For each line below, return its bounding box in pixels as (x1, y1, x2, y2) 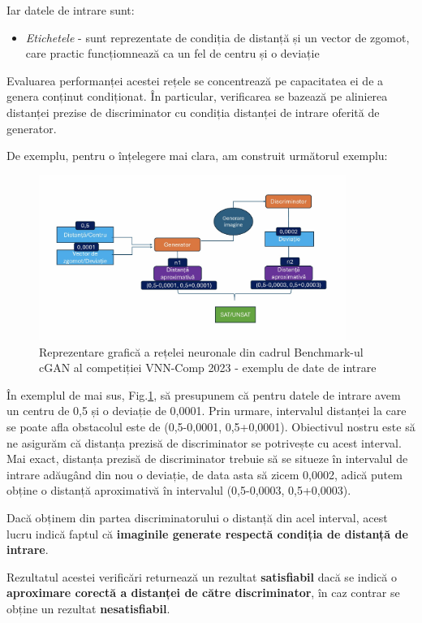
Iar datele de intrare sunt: (6, 2, 135, 18)
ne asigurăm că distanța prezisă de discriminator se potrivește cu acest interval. (6, 434, 402, 451)
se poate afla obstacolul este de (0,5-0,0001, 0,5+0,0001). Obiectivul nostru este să (6, 418, 416, 435)
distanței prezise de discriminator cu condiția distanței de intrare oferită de (6, 103, 380, 120)
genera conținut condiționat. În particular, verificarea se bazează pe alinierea (6, 88, 388, 105)
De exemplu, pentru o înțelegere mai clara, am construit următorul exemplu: (6, 147, 388, 164)
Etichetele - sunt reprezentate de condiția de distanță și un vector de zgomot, (25, 28, 410, 45)
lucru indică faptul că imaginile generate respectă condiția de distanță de (6, 525, 408, 542)
